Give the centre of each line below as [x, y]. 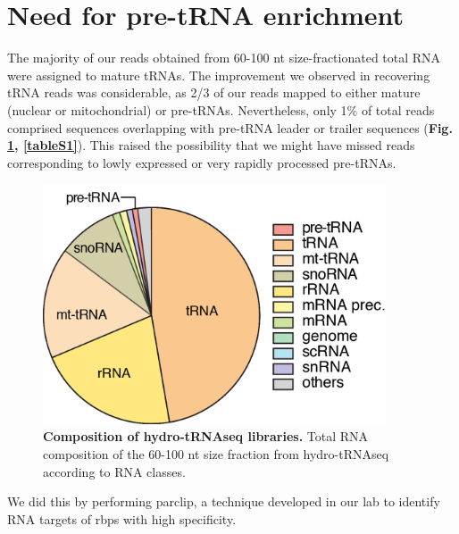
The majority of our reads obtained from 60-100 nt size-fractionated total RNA [224, 58]
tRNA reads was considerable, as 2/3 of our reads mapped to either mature [214, 92]
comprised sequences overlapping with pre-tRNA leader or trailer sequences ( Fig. [230, 127]
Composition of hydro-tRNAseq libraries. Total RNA [206, 436]
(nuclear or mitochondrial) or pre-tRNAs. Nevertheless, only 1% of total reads [221, 109]
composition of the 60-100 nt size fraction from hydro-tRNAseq [216, 453]
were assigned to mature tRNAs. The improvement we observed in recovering [219, 75]
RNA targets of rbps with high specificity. [122, 518]
